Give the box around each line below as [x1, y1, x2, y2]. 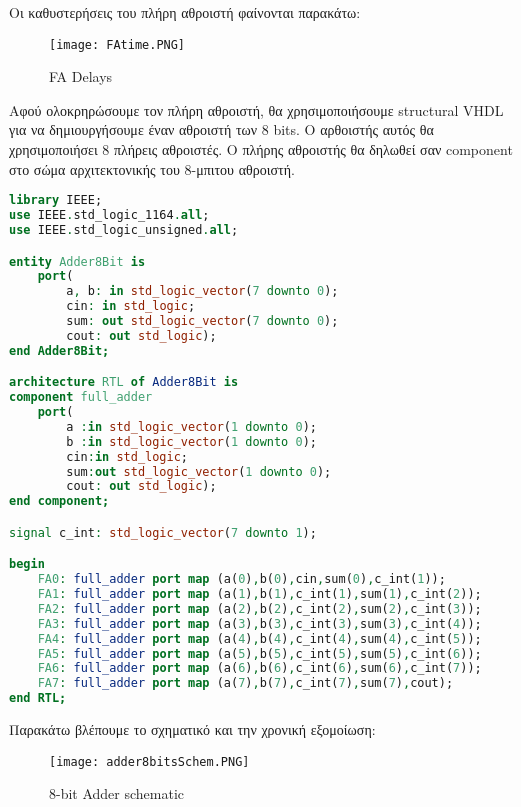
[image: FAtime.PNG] [49, 37, 186, 52]
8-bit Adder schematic [49, 783, 185, 804]
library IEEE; [9, 193, 103, 208]
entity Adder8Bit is [9, 254, 146, 269]
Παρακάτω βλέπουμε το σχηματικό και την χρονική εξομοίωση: [9, 719, 376, 740]
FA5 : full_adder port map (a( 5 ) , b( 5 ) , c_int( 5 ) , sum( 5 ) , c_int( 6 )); [37, 646, 482, 661]
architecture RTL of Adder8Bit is [9, 375, 239, 390]
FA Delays [49, 66, 113, 87]
